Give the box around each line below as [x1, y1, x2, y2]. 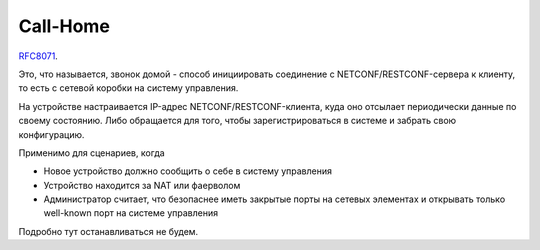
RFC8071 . [18, 50, 59, 62]
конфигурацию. [18, 128, 85, 140]
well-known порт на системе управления [43, 207, 219, 219]
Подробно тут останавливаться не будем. [18, 225, 199, 237]
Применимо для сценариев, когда [18, 146, 165, 159]
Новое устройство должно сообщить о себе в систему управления [43, 165, 333, 177]
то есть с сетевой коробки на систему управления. [18, 82, 239, 94]
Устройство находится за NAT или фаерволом [43, 179, 241, 191]
